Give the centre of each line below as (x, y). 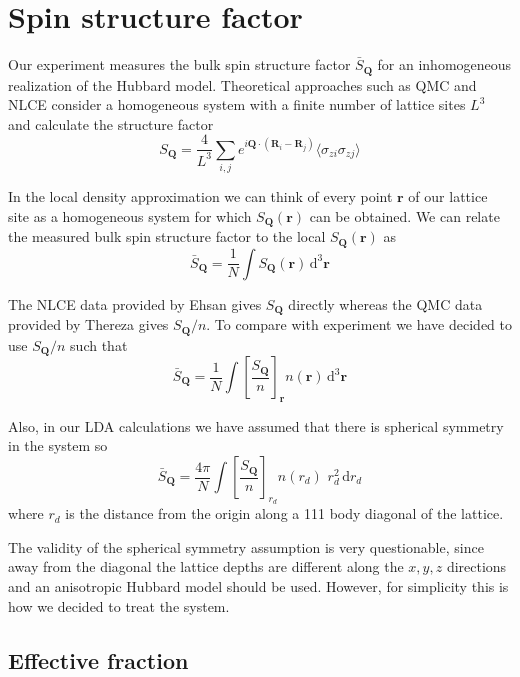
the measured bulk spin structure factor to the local (167, 236)
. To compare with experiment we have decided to (359, 324)
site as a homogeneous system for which (130, 215)
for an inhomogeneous (444, 64)
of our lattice (448, 196)
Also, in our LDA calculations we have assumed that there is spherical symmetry (256, 425)
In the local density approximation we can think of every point (200, 196)
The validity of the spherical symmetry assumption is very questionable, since (246, 546)
